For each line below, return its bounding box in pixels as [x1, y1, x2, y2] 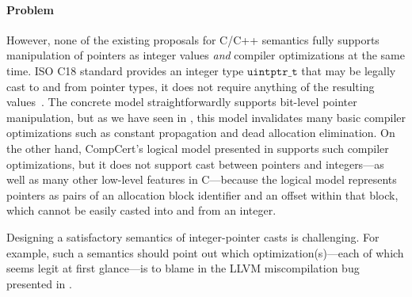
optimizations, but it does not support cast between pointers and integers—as [6, 155, 384, 172]
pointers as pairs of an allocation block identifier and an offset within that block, [6, 186, 399, 203]
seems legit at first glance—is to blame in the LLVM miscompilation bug [6, 260, 360, 276]
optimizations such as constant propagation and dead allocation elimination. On [6, 124, 395, 141]
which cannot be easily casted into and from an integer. [6, 202, 277, 219]
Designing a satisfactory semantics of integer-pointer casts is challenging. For [6, 228, 380, 245]
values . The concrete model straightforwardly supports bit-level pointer [6, 93, 357, 110]
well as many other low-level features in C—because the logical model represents [6, 171, 397, 188]
